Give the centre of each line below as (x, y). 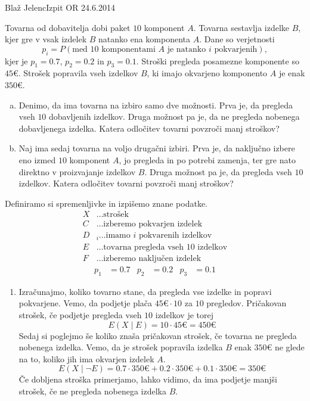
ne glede (289, 347)
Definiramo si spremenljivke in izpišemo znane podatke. (106, 203)
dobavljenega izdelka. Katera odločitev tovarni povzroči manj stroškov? (149, 128)
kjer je (16, 60)
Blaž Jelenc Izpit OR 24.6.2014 (60, 7)
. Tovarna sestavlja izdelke (241, 27)
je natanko (187, 49)
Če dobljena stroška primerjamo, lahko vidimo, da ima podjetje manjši (148, 379)
